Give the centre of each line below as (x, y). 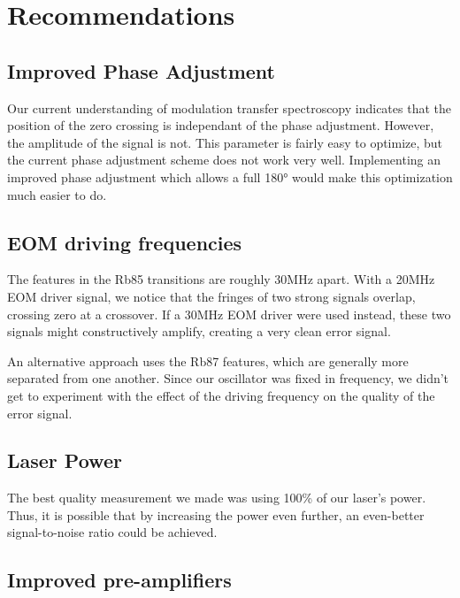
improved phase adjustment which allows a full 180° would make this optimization (230, 176)
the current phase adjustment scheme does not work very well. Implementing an (224, 160)
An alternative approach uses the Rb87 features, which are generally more (208, 360)
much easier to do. (57, 194)
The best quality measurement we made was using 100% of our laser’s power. (217, 498)
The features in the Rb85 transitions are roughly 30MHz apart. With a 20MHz (221, 279)
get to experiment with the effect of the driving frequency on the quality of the (221, 395)
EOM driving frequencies (125, 242)
